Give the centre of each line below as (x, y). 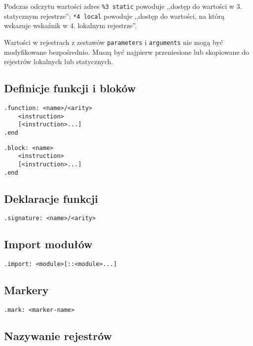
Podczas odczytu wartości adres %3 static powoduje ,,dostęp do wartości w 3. (123, 6)
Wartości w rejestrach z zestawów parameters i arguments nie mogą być (113, 42)
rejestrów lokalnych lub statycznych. (59, 61)
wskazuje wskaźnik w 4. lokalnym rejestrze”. (71, 25)
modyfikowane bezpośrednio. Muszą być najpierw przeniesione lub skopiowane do (127, 52)
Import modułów (48, 244)
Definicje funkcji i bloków (70, 88)
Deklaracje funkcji (51, 198)
